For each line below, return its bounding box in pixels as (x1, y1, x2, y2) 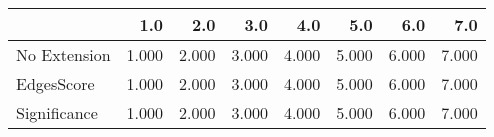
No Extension (16, 43, 111, 66)
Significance (16, 101, 98, 124)
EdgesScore (16, 72, 95, 95)
